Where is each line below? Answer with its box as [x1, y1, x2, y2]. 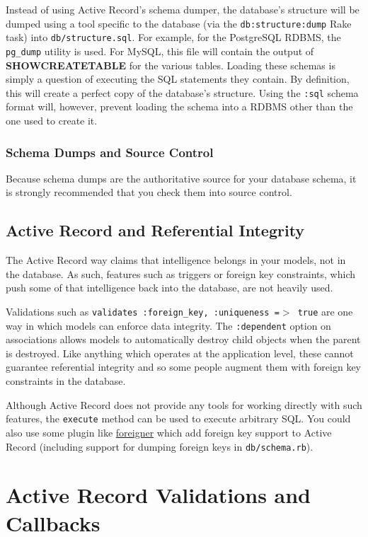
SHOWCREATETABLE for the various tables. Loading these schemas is [6, 57, 335, 72]
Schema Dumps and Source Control [6, 143, 214, 161]
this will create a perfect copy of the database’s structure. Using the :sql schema [6, 85, 359, 100]
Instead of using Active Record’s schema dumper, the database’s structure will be [6, 2, 360, 16]
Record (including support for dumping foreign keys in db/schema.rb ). [6, 439, 314, 454]
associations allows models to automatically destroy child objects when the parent [6, 332, 361, 347]
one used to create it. [6, 113, 98, 127]
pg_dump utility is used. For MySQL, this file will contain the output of [6, 43, 314, 58]
